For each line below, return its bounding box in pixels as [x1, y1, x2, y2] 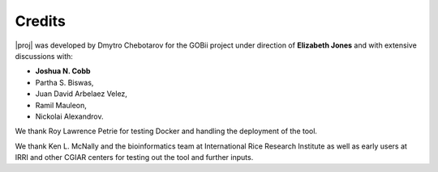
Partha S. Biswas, [35, 78, 94, 87]
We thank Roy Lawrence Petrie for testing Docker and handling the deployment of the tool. [15, 126, 318, 136]
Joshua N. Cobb [35, 66, 91, 76]
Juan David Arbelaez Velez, [35, 89, 127, 99]
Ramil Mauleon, [35, 100, 87, 110]
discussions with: [15, 51, 73, 61]
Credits [15, 12, 67, 30]
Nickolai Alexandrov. [35, 111, 104, 121]
